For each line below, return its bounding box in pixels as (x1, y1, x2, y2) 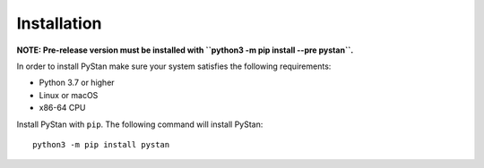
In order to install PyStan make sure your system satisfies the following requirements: (16, 61, 332, 71)
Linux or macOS (39, 89, 99, 100)
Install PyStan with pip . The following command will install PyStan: (16, 119, 264, 130)
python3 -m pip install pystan (32, 139, 170, 149)
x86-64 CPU (39, 103, 86, 113)
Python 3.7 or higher (39, 77, 116, 88)
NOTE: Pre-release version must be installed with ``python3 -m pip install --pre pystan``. (16, 45, 354, 55)
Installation (16, 13, 102, 33)
